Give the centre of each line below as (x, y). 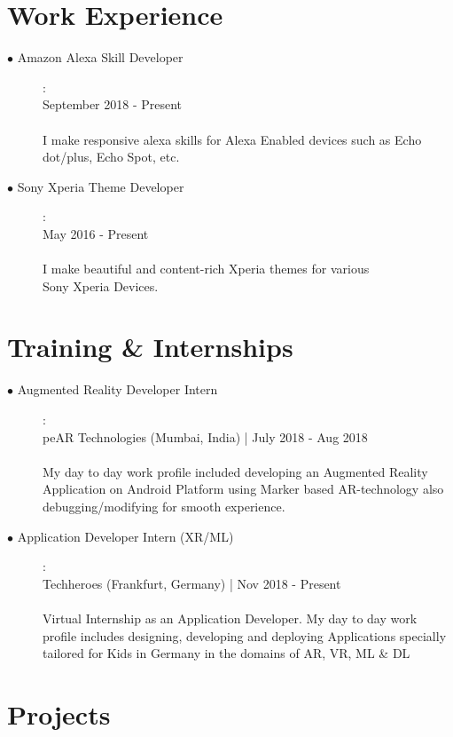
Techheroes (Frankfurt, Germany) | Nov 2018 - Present (192, 583)
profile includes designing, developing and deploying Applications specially (245, 635)
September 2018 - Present (113, 104)
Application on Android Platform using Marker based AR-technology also (243, 489)
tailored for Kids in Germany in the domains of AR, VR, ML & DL (226, 653)
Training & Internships (150, 347)
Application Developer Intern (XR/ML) (125, 536)
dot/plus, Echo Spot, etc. (111, 157)
